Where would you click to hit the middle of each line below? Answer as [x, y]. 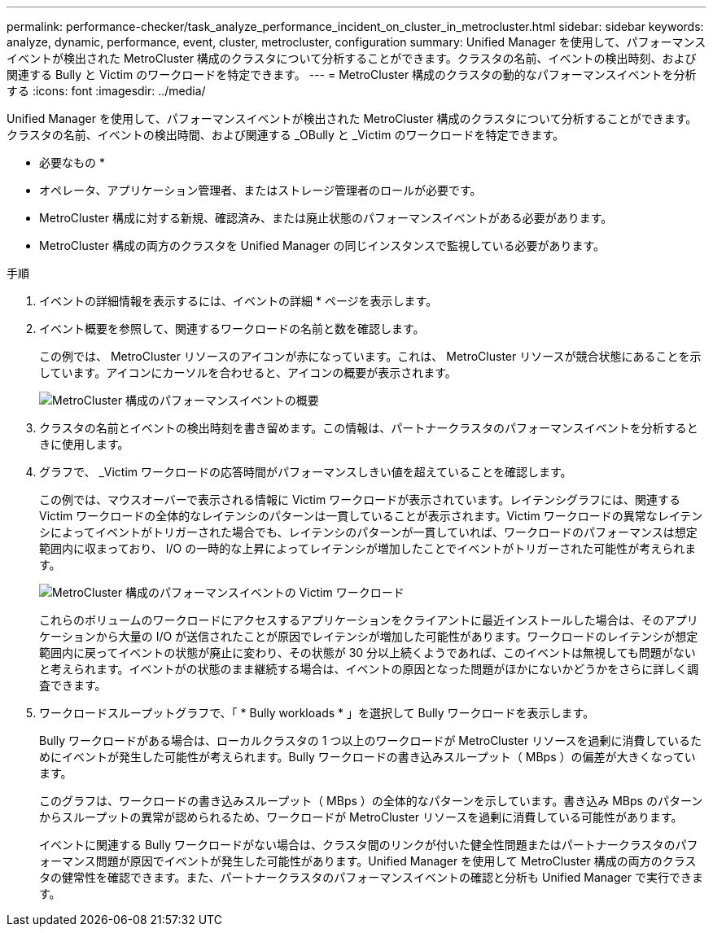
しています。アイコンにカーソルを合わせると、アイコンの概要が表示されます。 [248, 372]
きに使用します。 [84, 444]
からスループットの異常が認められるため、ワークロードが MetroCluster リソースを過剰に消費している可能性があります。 [361, 817]
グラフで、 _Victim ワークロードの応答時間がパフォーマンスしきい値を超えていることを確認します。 [306, 472]
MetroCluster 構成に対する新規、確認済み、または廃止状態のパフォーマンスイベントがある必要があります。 [326, 218]
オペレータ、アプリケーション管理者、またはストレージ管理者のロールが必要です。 [260, 190]
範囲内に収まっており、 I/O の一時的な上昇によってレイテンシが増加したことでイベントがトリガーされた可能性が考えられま [368, 548]
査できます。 [73, 685]
